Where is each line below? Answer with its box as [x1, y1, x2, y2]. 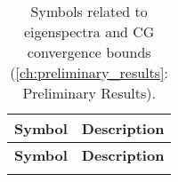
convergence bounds [27, 42, 151, 62]
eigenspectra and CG [23, 21, 155, 42]
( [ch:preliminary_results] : [10, 62, 169, 83]
